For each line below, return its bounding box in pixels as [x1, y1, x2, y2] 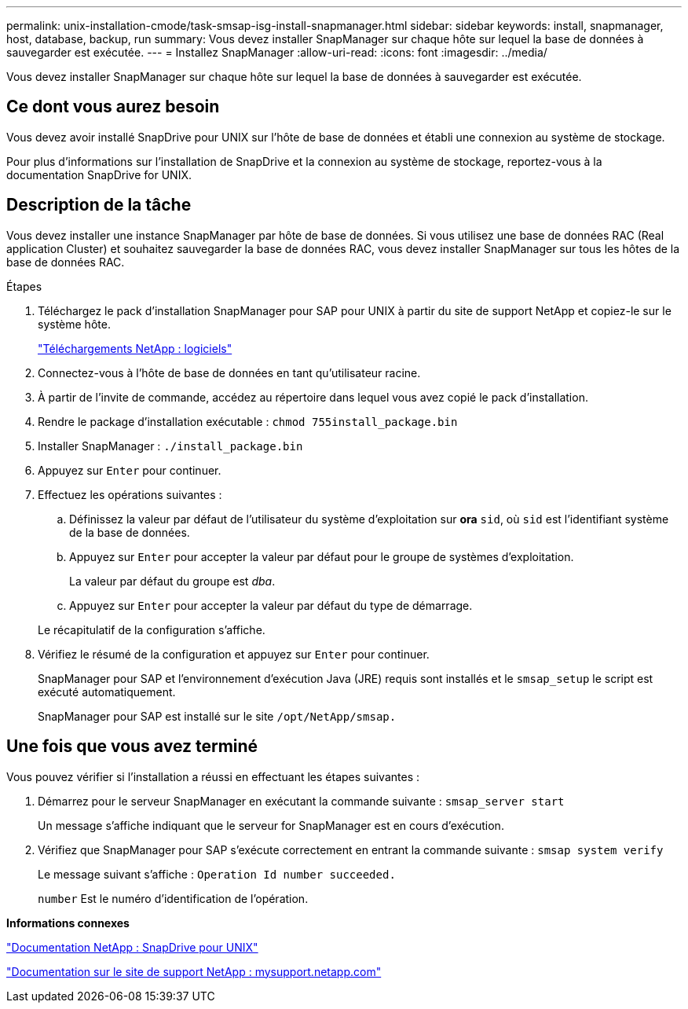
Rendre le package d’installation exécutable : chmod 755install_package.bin [38, 414, 458, 428]
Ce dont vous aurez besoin [6, 97, 220, 117]
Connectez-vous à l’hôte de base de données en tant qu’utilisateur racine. [38, 365, 421, 380]
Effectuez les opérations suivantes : [38, 487, 222, 501]
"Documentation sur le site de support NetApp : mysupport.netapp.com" [6, 964, 382, 978]
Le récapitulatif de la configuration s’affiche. [38, 622, 265, 637]
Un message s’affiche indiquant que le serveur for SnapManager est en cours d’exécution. [38, 818, 504, 832]
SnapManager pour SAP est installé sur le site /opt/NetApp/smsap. [38, 709, 397, 723]
